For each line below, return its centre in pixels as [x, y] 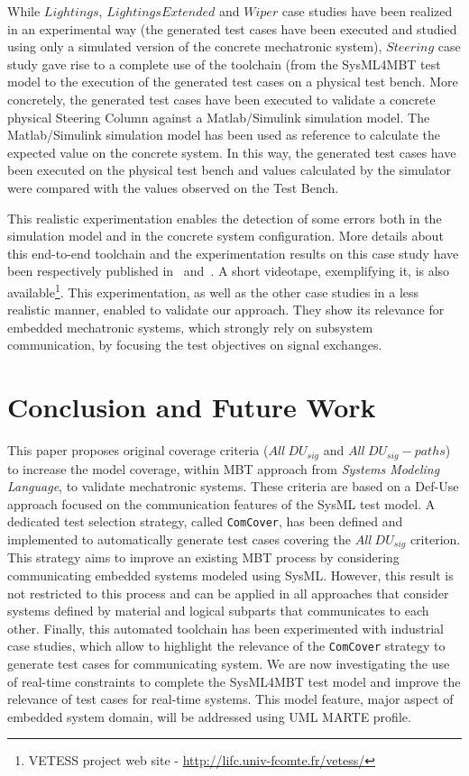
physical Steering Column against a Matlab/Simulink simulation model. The [219, 117]
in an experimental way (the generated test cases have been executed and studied [232, 28]
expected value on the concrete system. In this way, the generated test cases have [232, 152]
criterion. [435, 539]
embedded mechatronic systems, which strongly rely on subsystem [190, 327]
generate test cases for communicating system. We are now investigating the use [229, 664]
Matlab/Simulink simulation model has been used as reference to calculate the [224, 135]
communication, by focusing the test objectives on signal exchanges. [195, 345]
